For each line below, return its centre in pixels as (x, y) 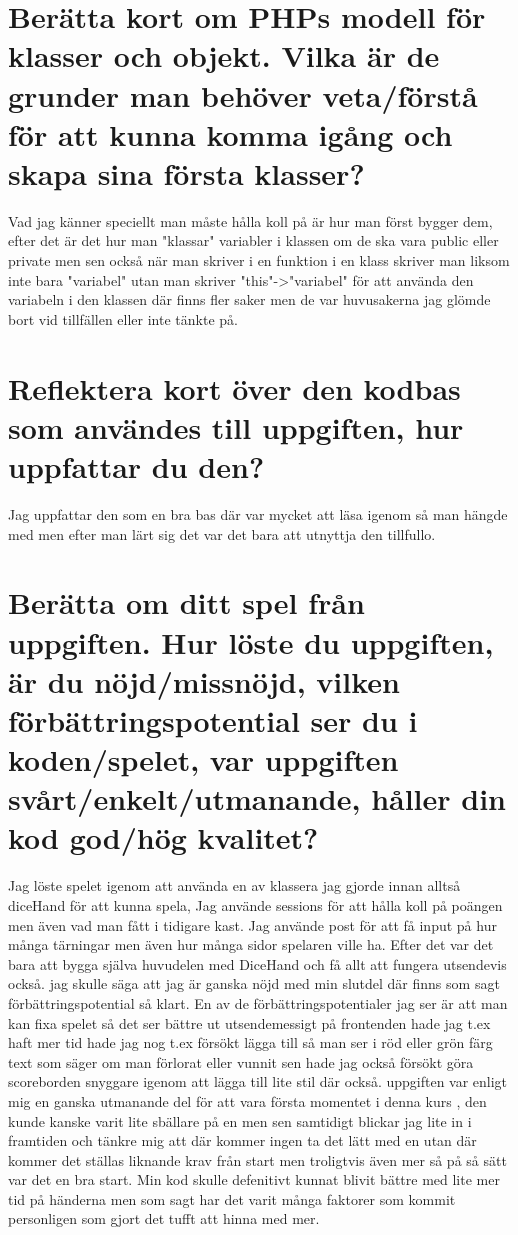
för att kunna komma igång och (230, 133)
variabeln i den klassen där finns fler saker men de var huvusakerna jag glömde (249, 299)
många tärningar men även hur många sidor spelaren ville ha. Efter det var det (251, 944)
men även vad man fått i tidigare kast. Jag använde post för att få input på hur (252, 924)
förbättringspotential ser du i (213, 719)
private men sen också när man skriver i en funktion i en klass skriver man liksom (259, 260)
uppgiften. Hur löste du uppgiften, (251, 641)
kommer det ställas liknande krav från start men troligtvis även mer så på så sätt (257, 1159)
